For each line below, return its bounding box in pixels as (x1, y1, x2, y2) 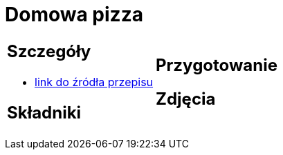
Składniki (7, 102, 82, 123)
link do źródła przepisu (35, 74, 154, 89)
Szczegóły (7, 41, 91, 61)
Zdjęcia (156, 88, 216, 109)
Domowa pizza (5, 3, 143, 26)
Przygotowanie (156, 54, 277, 75)
